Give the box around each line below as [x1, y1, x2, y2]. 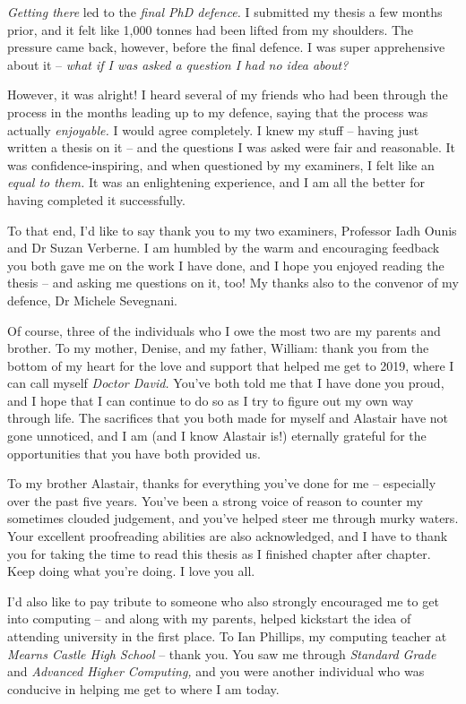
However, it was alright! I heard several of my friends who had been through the [7, 85, 448, 104]
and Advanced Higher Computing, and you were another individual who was [7, 662, 425, 681]
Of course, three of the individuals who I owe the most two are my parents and [7, 321, 441, 339]
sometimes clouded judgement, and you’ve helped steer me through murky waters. [7, 509, 459, 528]
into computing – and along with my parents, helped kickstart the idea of [7, 609, 411, 628]
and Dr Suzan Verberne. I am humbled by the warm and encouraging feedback [7, 238, 440, 257]
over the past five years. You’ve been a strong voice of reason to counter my [7, 491, 424, 510]
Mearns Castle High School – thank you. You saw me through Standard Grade [7, 644, 436, 663]
